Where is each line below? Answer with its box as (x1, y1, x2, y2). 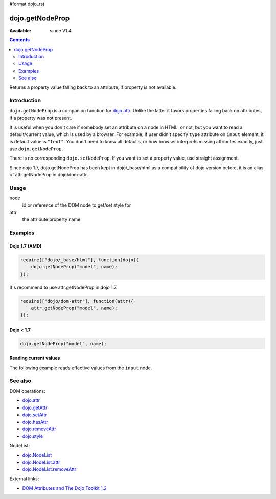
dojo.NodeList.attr (22, 459, 61, 465)
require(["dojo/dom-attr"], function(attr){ (20, 298, 134, 304)
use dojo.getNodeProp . (9, 146, 63, 152)
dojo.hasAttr (22, 419, 49, 425)
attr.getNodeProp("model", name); (31, 305, 118, 311)
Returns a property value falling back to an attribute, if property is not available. (9, 84, 177, 90)
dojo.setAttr (22, 412, 47, 418)
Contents (9, 37, 30, 43)
